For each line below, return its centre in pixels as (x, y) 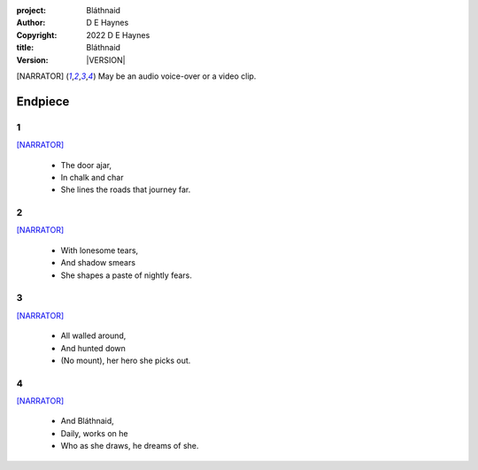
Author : (31, 23)
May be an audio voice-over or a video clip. (177, 76)
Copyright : (37, 35)
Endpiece (43, 101)
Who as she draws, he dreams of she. (130, 446)
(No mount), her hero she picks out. (126, 360)
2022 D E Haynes (118, 35)
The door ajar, (86, 165)
